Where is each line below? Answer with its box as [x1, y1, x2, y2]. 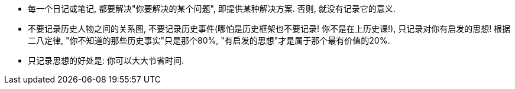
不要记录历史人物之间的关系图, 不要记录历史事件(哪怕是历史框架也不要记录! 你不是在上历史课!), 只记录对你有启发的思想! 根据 [28, 24, 511, 34]
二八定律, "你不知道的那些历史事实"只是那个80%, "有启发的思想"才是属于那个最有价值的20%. [28, 35, 390, 45]
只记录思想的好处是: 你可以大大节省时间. [28, 55, 184, 65]
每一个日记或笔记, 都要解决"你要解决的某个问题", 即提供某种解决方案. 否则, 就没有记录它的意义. [28, 4, 396, 14]
